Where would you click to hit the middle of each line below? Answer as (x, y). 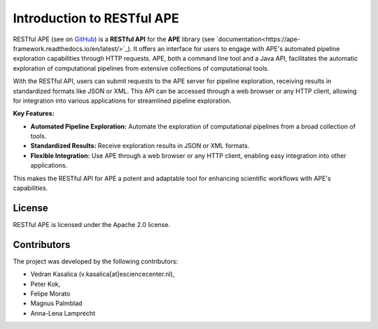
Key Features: (34, 114)
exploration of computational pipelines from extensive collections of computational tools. (141, 68)
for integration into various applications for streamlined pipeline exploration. (122, 101)
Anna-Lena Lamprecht (63, 313)
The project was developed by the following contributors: (96, 261)
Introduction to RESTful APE (96, 18)
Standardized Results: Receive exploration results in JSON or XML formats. (140, 146)
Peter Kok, (45, 284)
